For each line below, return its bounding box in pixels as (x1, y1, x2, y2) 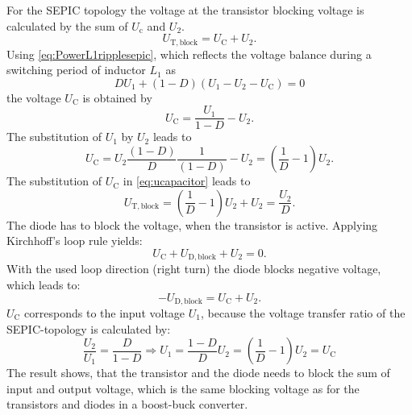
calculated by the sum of (6, 17, 128, 34)
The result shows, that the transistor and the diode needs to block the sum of (6, 364, 390, 381)
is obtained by (82, 89, 152, 106)
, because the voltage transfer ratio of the (200, 304, 406, 321)
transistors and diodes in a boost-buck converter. (6, 396, 248, 413)
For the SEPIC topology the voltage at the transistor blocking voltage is (6, 2, 364, 18)
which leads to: (6, 276, 81, 293)
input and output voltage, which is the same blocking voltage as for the (6, 380, 360, 396)
